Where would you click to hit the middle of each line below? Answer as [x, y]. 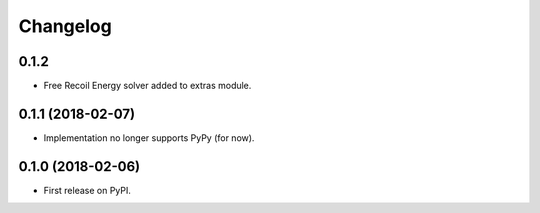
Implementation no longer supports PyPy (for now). [149, 137]
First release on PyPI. [87, 190]
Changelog [65, 26]
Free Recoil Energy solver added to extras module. [147, 86]
